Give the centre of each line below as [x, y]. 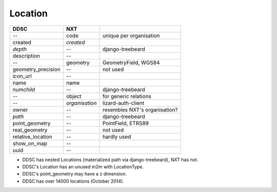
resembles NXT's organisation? [140, 109]
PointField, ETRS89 [125, 123]
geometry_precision [37, 69]
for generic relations [127, 96]
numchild [24, 89]
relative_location [32, 137]
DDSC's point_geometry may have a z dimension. [74, 174]
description [26, 55]
